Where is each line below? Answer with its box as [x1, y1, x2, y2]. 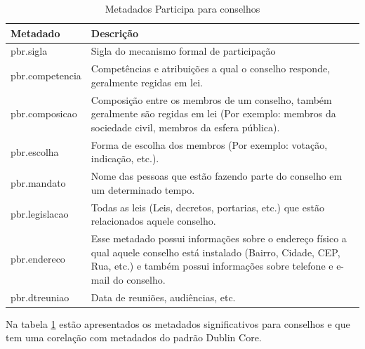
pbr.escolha [11, 144, 59, 159]
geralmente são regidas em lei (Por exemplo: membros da [91, 106, 336, 121]
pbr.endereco [11, 251, 65, 266]
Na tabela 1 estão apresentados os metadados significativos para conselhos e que [6, 316, 350, 331]
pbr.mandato [11, 175, 66, 190]
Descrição [91, 25, 139, 40]
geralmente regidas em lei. [91, 74, 203, 89]
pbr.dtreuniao [11, 289, 69, 304]
